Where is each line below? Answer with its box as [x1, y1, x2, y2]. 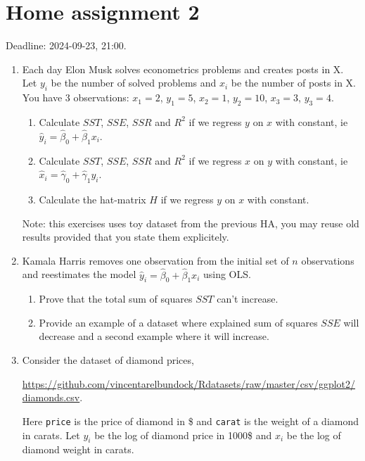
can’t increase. [217, 291, 278, 306]
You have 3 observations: [22, 90, 129, 105]
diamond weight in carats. [22, 442, 134, 457]
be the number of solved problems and [51, 75, 217, 90]
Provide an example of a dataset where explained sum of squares [39, 315, 318, 329]
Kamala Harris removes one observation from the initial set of [22, 253, 289, 267]
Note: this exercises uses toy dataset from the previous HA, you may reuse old [22, 215, 359, 230]
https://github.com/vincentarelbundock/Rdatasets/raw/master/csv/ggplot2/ [22, 376, 356, 391]
